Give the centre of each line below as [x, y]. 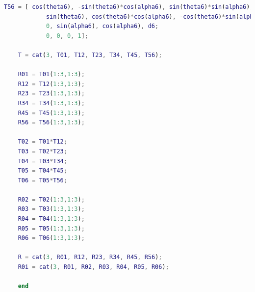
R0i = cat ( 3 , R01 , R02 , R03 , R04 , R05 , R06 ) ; [93, 267]
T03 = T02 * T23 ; [42, 151]
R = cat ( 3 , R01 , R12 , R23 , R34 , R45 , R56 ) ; [90, 257]
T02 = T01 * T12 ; [42, 142]
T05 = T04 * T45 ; [42, 171]
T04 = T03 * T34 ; [42, 161]
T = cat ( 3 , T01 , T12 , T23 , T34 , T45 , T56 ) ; [90, 55]
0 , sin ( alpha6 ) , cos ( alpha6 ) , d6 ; [102, 26]
